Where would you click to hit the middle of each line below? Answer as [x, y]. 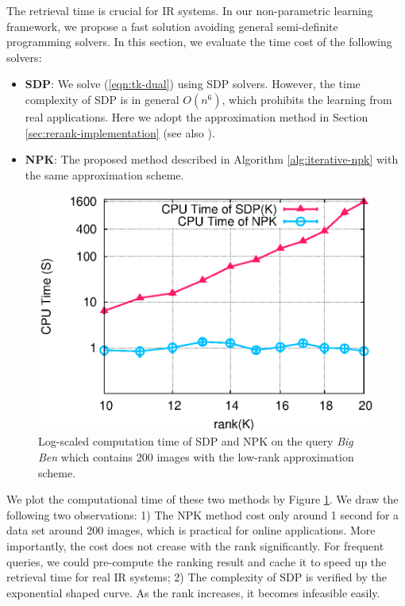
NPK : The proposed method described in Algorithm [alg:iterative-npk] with [212, 159]
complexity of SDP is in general [102, 99]
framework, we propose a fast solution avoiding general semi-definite [172, 26]
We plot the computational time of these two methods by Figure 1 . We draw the [202, 499]
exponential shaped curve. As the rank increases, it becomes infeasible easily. [193, 592]
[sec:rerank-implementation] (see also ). [120, 132]
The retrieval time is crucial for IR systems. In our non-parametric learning [190, 10]
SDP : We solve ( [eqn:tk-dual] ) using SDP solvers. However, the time [193, 84]
